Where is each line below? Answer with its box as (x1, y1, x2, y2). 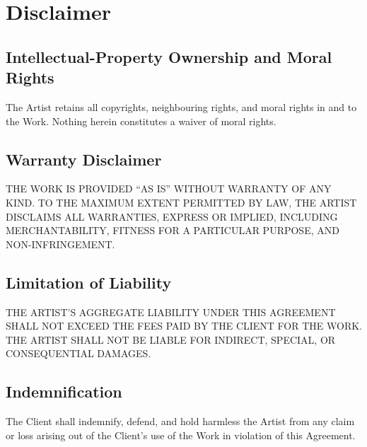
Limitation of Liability (6, 271, 172, 293)
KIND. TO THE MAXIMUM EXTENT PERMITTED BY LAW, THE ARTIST (6, 195, 357, 209)
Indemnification (6, 381, 122, 402)
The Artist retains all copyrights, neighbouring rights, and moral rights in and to (6, 99, 357, 114)
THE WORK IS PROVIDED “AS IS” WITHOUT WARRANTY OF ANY (6, 181, 332, 196)
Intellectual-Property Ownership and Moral (6, 45, 332, 67)
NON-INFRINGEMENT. (6, 236, 115, 251)
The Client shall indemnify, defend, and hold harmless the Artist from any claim (6, 414, 355, 429)
